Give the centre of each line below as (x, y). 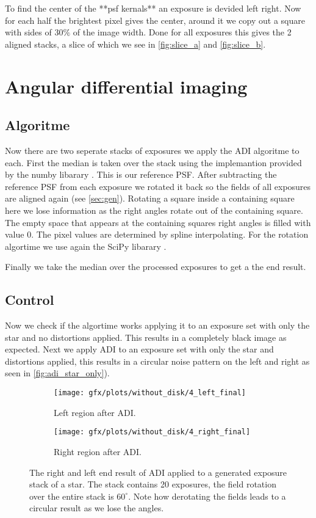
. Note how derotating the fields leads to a (207, 496)
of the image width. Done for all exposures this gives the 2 (182, 32)
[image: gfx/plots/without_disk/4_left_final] (150, 393)
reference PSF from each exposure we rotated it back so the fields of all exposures (158, 186)
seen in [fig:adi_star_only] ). (57, 373)
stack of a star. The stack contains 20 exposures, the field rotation (153, 484)
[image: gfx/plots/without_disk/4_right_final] (152, 432)
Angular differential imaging (126, 86)
